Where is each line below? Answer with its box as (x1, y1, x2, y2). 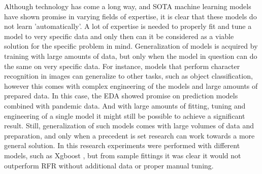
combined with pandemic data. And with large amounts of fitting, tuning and (4, 100, 246, 111)
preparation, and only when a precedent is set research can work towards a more (4, 130, 255, 141)
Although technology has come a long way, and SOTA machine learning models (4, 1, 251, 11)
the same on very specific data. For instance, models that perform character (4, 60, 240, 71)
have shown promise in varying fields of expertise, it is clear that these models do (4, 11, 257, 21)
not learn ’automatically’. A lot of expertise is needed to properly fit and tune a (4, 21, 252, 31)
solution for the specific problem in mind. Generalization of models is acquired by (4, 41, 258, 51)
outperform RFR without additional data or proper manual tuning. (4, 160, 214, 170)
